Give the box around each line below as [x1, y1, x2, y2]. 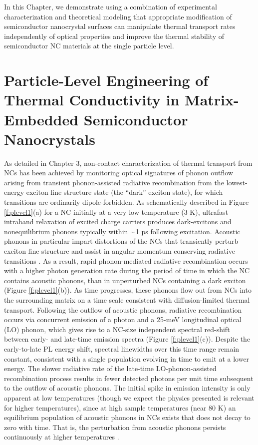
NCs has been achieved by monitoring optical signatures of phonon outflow [4, 167, 233, 178]
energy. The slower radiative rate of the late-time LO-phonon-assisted [4, 363, 217, 374]
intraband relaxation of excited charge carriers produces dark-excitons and [4, 216, 232, 227]
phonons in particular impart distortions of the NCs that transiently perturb [4, 236, 239, 246]
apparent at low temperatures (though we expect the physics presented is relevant [4, 392, 255, 403]
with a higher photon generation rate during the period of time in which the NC [4, 265, 250, 276]
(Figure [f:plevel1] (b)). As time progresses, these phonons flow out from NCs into [4, 285, 252, 295]
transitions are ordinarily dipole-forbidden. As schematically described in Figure [4, 197, 249, 207]
